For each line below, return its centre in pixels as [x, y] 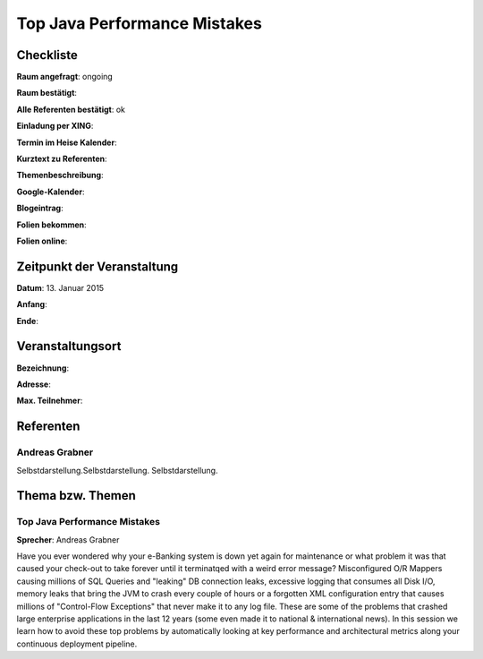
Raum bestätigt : [47, 93]
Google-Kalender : [51, 192]
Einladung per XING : [55, 126]
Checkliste [47, 55]
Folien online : [42, 241]
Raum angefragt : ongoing [65, 77]
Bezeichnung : [43, 368]
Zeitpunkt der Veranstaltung [97, 266]
